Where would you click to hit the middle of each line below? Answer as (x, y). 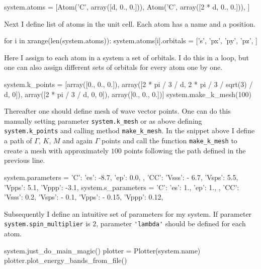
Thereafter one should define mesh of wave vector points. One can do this (117, 111)
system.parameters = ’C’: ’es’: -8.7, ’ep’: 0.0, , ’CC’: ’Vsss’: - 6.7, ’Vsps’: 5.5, (121, 177)
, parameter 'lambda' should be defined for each (171, 223)
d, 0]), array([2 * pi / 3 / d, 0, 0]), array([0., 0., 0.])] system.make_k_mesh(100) (128, 94)
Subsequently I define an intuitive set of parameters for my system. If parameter (128, 213)
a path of (18, 141)
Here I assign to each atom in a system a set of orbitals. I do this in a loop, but (127, 57)
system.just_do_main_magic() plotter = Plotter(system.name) (102, 250)
